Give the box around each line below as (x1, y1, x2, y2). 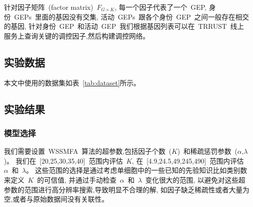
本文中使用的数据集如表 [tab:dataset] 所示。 (4, 77, 141, 87)
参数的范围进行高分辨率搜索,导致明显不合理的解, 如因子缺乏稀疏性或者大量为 (4, 184, 250, 194)
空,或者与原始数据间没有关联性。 (4, 194, 108, 204)
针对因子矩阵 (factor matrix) (4, 2, 93, 12)
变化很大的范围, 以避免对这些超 (145, 174, 246, 185)
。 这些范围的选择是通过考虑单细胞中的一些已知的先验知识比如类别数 (26, 165, 247, 175)
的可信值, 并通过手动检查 (37, 174, 117, 185)
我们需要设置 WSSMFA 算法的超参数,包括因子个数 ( (4, 146, 172, 156)
